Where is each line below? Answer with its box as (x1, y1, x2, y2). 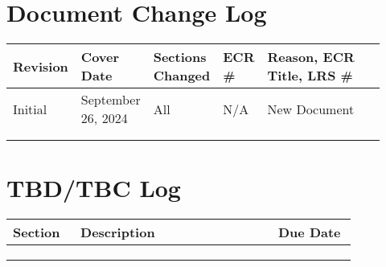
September (80, 90, 141, 109)
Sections (153, 47, 207, 67)
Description (80, 223, 155, 242)
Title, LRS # (267, 66, 353, 85)
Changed (153, 66, 211, 85)
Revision (13, 56, 68, 76)
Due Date (278, 223, 341, 242)
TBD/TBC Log (6, 171, 181, 204)
